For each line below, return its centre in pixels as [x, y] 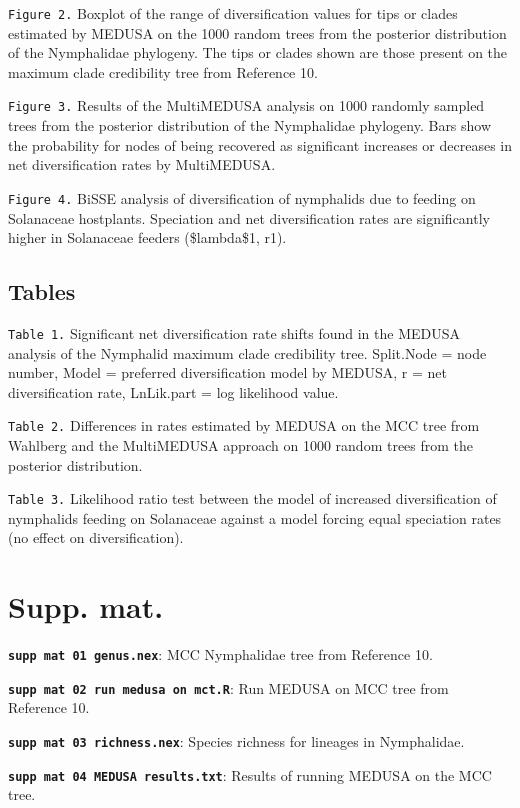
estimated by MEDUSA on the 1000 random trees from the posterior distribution [257, 32]
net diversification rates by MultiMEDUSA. [142, 164]
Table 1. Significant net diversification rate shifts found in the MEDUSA [234, 332]
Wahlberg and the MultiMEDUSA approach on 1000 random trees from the [241, 445]
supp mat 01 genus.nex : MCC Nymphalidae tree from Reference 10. [220, 654]
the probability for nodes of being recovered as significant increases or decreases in [260, 144]
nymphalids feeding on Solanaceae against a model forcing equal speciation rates [255, 517]
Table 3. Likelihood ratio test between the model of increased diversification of [252, 498]
